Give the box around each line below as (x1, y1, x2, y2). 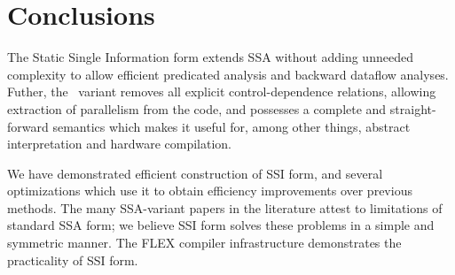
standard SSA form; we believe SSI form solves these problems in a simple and (7, 216, 435, 234)
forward (7, 117, 49, 135)
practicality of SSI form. (7, 250, 138, 269)
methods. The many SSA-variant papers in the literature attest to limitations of (7, 198, 443, 217)
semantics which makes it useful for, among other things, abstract (52, 117, 411, 135)
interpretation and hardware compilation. (7, 134, 231, 153)
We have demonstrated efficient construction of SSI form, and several (7, 164, 383, 182)
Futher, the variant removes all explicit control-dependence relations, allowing (7, 82, 436, 101)
